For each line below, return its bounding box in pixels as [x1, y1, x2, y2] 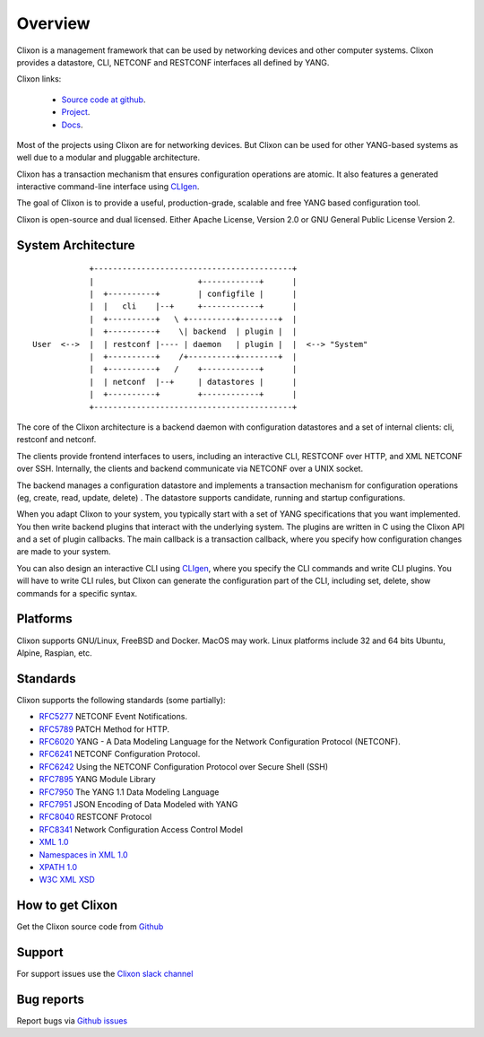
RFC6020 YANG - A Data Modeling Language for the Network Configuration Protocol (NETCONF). [39, 736, 401, 746]
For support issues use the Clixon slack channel [16, 969, 194, 980]
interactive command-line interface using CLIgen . [16, 181, 200, 192]
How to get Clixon [16, 898, 118, 913]
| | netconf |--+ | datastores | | [89, 377, 298, 387]
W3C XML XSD [39, 875, 96, 885]
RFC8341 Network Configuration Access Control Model [39, 823, 244, 834]
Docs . [61, 119, 83, 130]
